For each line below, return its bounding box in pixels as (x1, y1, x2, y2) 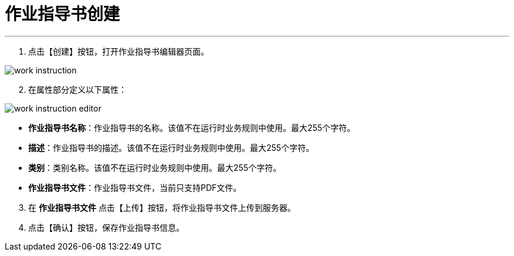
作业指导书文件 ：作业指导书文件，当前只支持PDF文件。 (28, 182, 242, 193)
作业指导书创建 (5, 4, 120, 24)
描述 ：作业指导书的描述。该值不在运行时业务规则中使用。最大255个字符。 (28, 142, 315, 153)
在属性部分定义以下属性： (28, 84, 127, 95)
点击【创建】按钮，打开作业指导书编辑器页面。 (28, 46, 209, 56)
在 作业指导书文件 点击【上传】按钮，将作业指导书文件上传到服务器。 (28, 202, 296, 213)
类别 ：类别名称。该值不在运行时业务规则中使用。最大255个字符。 (28, 162, 282, 173)
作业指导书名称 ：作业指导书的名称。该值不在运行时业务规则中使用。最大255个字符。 (28, 122, 356, 133)
